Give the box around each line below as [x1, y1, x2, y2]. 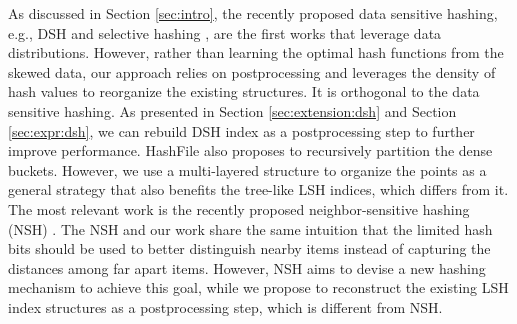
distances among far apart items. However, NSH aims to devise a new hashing [8, 257, 486, 278]
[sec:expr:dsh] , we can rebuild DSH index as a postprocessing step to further [8, 120, 475, 141]
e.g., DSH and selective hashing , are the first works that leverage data [8, 22, 442, 43]
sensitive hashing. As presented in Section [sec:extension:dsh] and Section [8, 100, 457, 121]
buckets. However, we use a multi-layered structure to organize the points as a [8, 159, 487, 180]
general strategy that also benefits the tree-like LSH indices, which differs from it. [8, 179, 509, 200]
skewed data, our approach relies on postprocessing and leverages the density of [8, 61, 496, 82]
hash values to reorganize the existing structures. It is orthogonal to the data [8, 81, 480, 102]
